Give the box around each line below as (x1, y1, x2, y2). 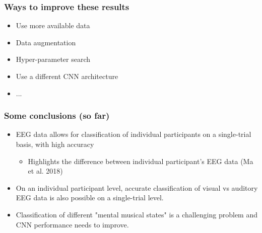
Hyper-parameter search (16, 54, 91, 64)
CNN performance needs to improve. (16, 219, 129, 229)
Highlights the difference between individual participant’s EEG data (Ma (28, 156, 253, 166)
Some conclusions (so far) (4, 109, 110, 122)
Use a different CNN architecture (16, 71, 118, 81)
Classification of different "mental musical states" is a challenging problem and (16, 209, 258, 219)
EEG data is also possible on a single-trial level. (16, 192, 164, 203)
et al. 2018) (28, 166, 63, 176)
